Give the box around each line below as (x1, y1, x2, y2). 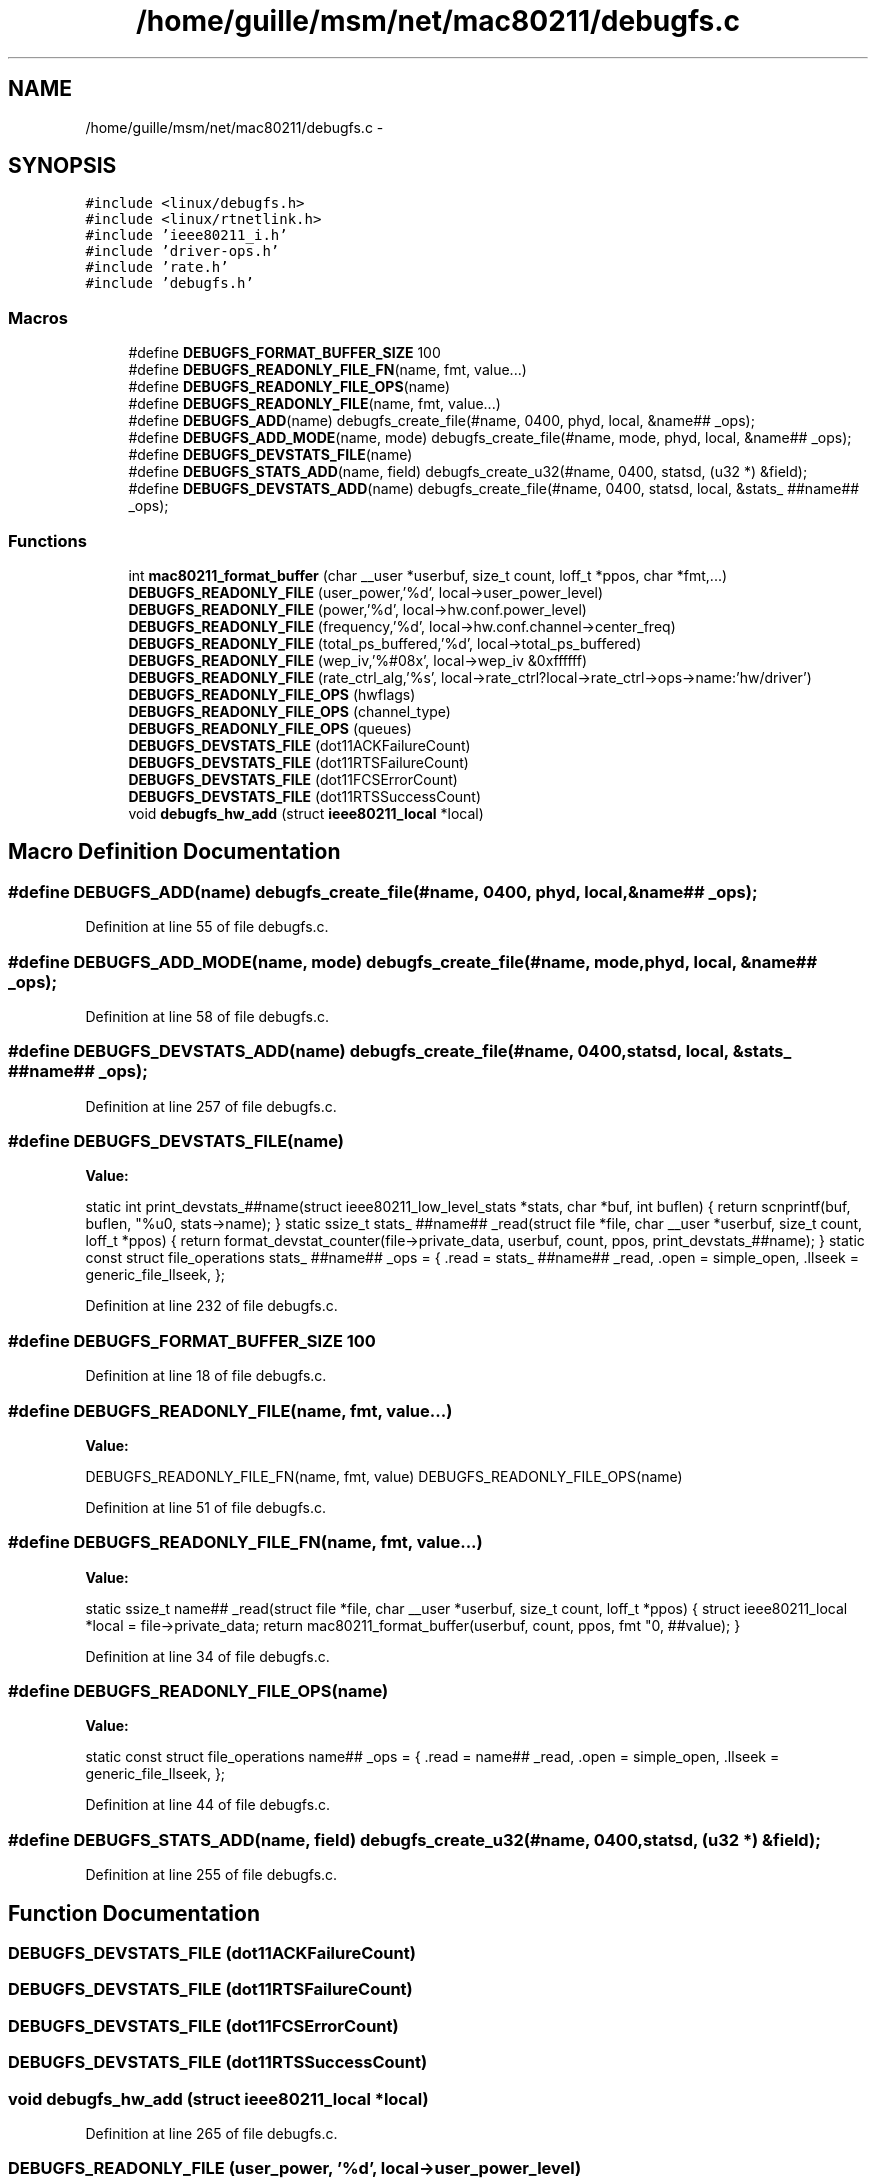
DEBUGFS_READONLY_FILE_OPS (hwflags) (128, 685, 416, 703)
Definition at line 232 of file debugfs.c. (85, 1297, 338, 1315)
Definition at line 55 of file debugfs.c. (85, 918, 329, 936)
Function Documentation (8, 1900, 260, 1926)
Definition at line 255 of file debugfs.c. (85, 1866, 338, 1884)
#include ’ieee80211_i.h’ (85, 227, 288, 244)
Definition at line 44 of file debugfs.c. (85, 1796, 331, 1814)
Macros (8, 307, 68, 328)
